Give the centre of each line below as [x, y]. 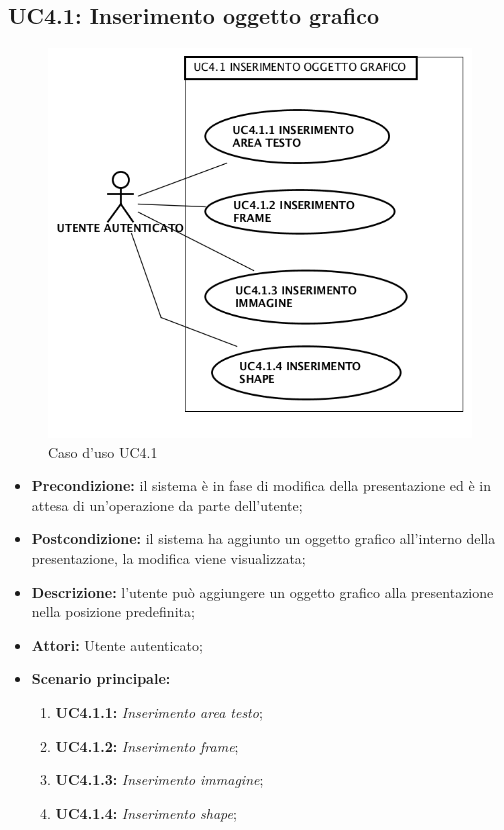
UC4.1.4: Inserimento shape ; [146, 812]
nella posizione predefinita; [113, 611]
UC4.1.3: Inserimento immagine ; [159, 779]
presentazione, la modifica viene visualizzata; [168, 557]
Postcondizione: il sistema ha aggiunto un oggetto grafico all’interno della [263, 538]
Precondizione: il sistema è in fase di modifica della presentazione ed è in [261, 485]
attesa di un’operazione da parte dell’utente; [167, 504]
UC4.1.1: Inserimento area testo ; [159, 711]
